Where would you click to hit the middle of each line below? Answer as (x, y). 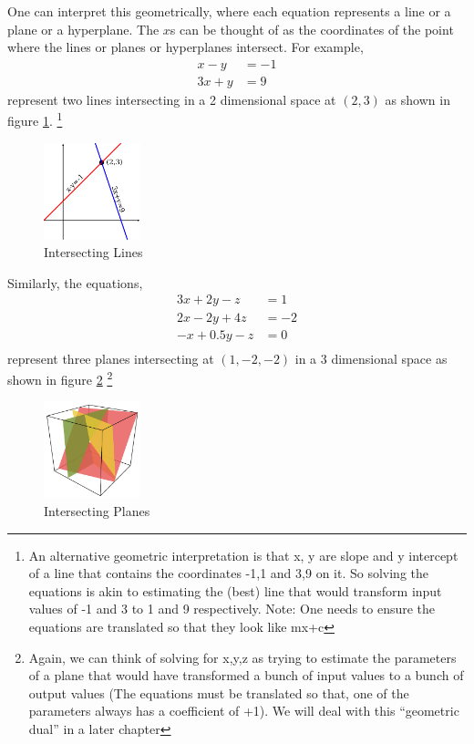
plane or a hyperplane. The (83, 29)
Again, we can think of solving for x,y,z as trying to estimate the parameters (242, 657)
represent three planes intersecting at (111, 358)
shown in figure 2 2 (60, 378)
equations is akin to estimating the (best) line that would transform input (235, 590)
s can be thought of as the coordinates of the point (312, 29)
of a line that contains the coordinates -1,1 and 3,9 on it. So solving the (229, 573)
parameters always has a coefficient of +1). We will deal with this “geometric (244, 711)
